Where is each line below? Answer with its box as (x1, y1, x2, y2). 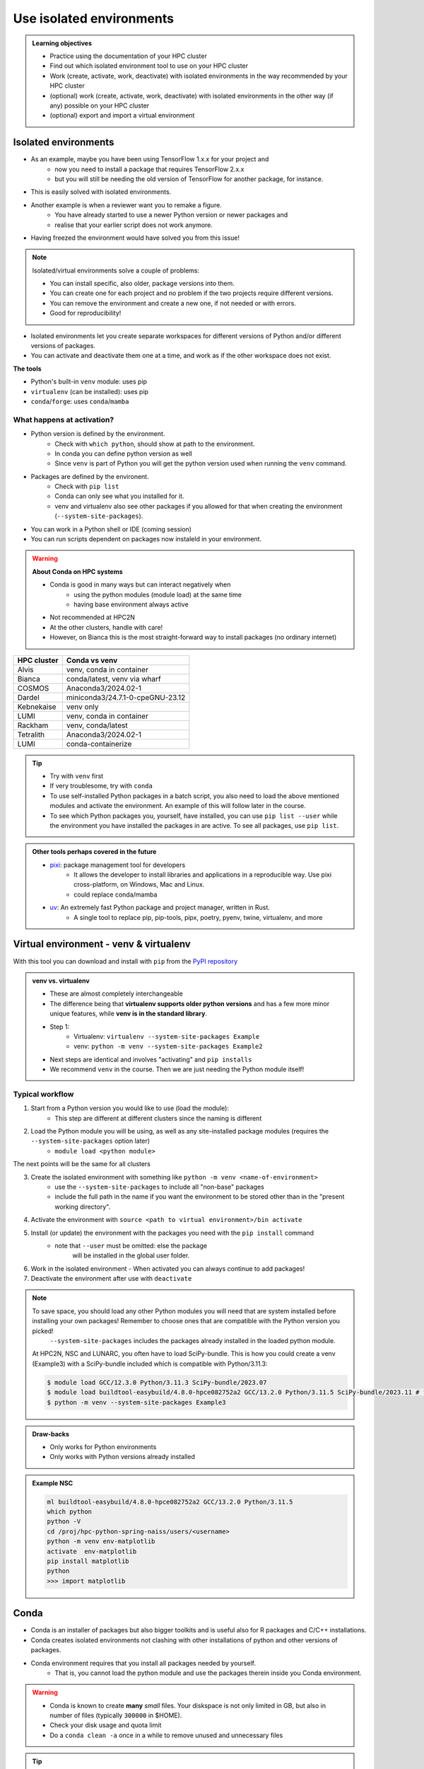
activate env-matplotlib (47, 1547, 137, 1555)
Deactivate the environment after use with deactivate (30, 1274, 192, 1283)
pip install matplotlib (47, 1557, 130, 1565)
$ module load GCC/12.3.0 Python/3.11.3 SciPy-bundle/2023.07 (47, 1378, 267, 1386)
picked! (32, 1327, 54, 1335)
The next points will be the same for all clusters (13, 1160, 151, 1168)
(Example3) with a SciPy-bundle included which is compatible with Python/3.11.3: (32, 1359, 268, 1368)
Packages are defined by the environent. (30, 472, 149, 480)
